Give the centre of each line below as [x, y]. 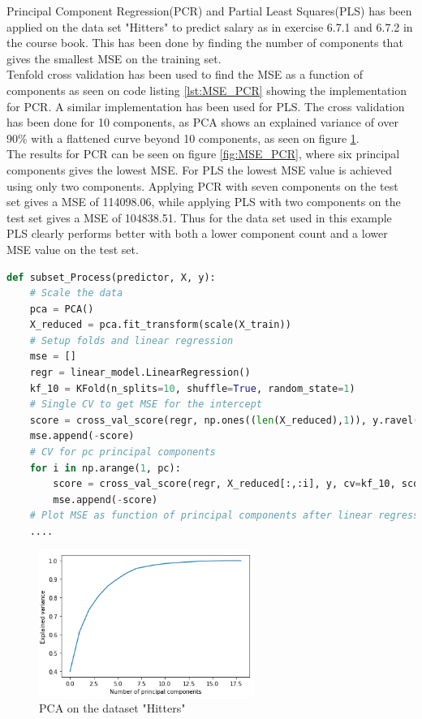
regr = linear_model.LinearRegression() [140, 373]
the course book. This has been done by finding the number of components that [205, 43]
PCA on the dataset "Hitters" [112, 708]
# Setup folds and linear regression [131, 340]
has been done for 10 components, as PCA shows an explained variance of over [202, 122]
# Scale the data [76, 293]
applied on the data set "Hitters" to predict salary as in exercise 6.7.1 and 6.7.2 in [210, 26]
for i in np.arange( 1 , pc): [105, 468]
